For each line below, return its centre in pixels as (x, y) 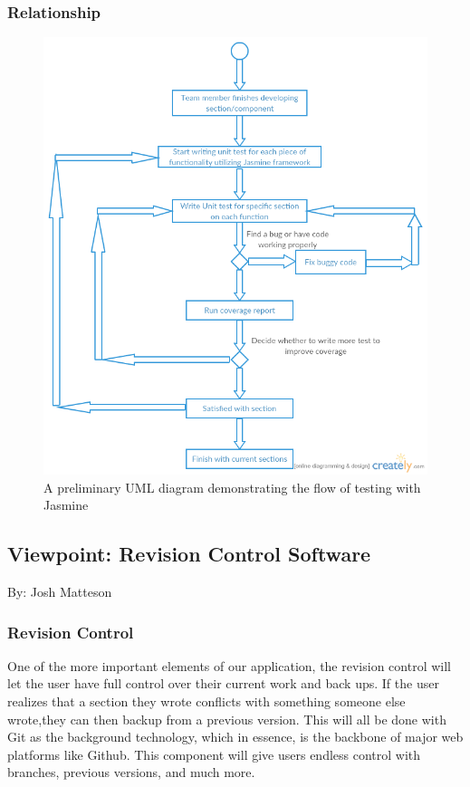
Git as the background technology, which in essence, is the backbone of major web (235, 737)
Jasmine (66, 505)
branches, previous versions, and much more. (131, 772)
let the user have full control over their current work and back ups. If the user (223, 683)
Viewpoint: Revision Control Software (189, 554)
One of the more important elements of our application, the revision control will (229, 665)
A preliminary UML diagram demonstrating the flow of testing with (232, 487)
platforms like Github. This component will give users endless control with (214, 754)
